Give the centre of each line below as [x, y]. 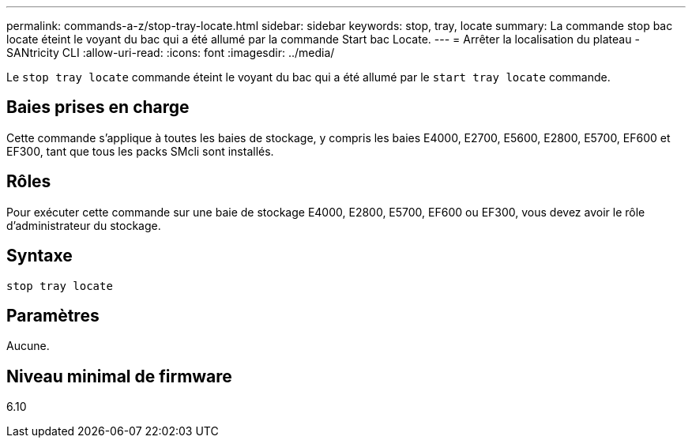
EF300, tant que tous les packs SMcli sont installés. [140, 151]
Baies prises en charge [98, 107]
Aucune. [28, 346]
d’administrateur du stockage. [84, 225]
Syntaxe [39, 256]
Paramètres [53, 315]
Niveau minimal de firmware [119, 376]
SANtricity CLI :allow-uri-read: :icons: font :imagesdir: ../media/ [171, 53]
